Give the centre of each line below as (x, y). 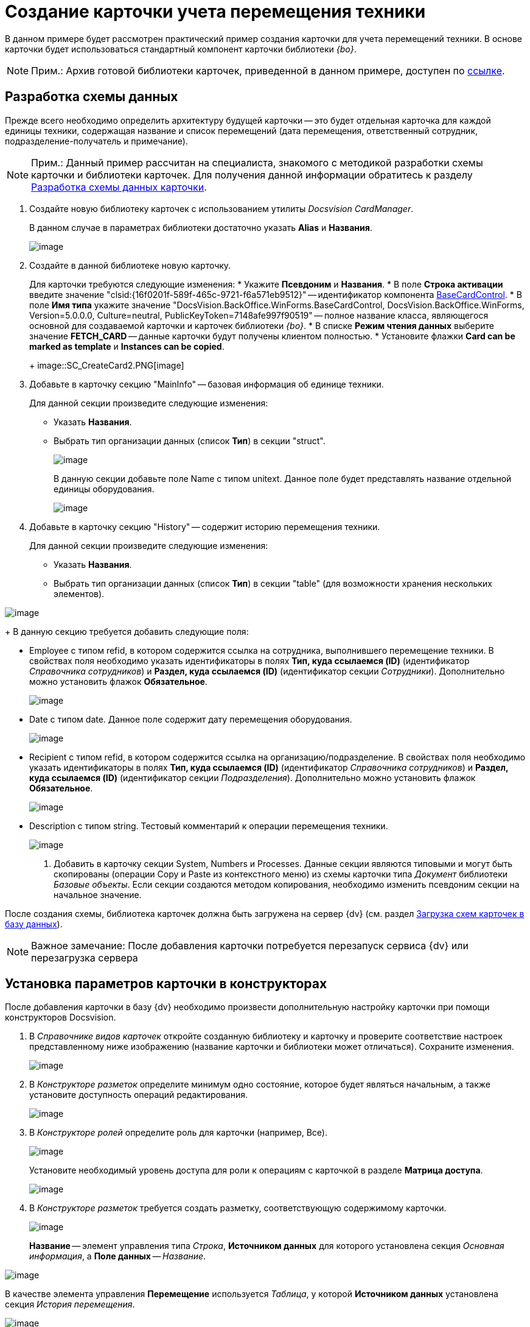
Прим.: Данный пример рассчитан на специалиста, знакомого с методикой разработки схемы (257, 162)
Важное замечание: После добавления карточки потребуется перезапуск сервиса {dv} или (250, 945)
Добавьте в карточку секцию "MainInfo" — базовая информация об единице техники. (207, 384)
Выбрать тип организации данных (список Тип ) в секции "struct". (190, 441)
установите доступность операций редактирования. (138, 1095)
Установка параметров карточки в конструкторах (166, 984)
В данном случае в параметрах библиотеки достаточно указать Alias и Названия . (201, 227)
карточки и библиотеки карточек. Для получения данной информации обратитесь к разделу (252, 175)
